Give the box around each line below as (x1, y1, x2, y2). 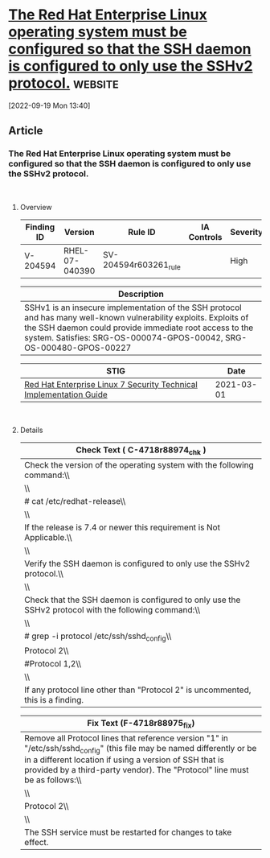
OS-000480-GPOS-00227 (23, 342, 132, 353)
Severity (230, 226, 264, 237)
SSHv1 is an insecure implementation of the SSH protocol (23, 302, 243, 313)
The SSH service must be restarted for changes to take (23, 827, 232, 838)
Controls (188, 231, 223, 242)
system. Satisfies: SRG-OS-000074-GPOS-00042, (23, 332, 223, 343)
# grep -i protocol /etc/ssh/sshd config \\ (23, 630, 172, 643)
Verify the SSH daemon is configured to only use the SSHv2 (23, 558, 251, 569)
